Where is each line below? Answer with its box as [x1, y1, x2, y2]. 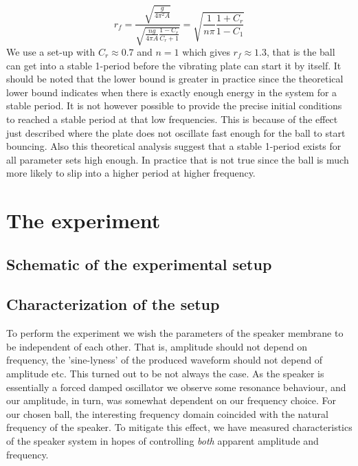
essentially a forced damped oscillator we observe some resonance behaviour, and [6, 379, 346, 394]
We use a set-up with [6, 44, 96, 58]
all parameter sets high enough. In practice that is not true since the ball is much [6, 152, 349, 166]
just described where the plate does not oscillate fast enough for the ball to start [6, 125, 346, 140]
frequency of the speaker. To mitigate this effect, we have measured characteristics [6, 420, 353, 434]
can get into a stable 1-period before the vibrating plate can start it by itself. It [6, 58, 342, 72]
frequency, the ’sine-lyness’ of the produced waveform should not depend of [6, 353, 323, 367]
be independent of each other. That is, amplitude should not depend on [6, 339, 308, 353]
